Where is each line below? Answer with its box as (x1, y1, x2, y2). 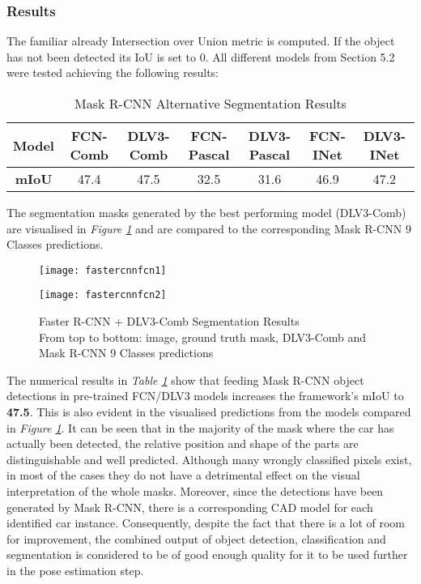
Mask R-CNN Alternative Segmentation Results (74, 94, 347, 113)
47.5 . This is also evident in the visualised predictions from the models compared (6, 403, 411, 420)
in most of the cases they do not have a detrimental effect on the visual (6, 467, 360, 484)
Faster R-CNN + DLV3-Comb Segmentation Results (39, 313, 300, 330)
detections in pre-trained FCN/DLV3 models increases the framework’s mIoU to (6, 387, 404, 404)
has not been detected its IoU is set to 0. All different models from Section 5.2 (6, 48, 395, 65)
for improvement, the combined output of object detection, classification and (6, 530, 386, 547)
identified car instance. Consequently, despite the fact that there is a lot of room (6, 514, 405, 531)
